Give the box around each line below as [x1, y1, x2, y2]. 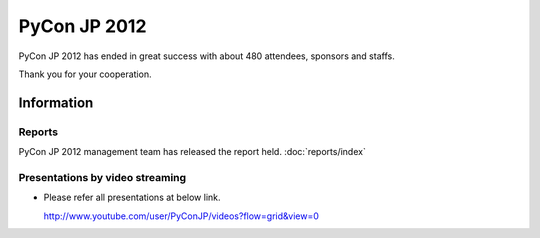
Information [18, 94, 94, 111]
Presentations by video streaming [18, 170, 187, 184]
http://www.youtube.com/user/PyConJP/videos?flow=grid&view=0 [43, 210, 320, 222]
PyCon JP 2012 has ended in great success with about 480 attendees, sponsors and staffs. [18, 50, 395, 62]
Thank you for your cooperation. [18, 68, 152, 80]
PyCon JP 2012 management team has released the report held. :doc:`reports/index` [18, 146, 367, 158]
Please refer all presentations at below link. [43, 191, 221, 204]
